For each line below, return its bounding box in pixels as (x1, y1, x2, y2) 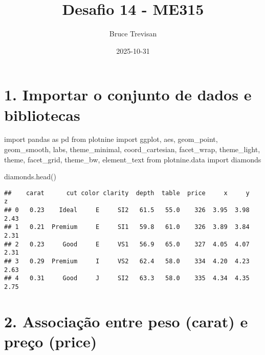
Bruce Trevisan (109, 28, 157, 39)
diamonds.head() (4, 171, 56, 182)
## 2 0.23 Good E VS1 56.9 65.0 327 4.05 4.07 (4, 240, 250, 248)
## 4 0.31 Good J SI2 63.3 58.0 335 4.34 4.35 (4, 275, 250, 282)
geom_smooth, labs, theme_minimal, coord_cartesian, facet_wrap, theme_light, (4, 144, 260, 155)
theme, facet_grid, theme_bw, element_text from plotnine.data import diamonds (4, 154, 261, 164)
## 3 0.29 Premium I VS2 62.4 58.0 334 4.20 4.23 (4, 258, 250, 265)
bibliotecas (4, 104, 80, 125)
